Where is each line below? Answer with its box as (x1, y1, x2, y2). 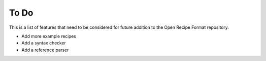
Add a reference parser (21, 47, 69, 53)
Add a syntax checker (21, 40, 66, 46)
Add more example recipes (21, 33, 76, 39)
